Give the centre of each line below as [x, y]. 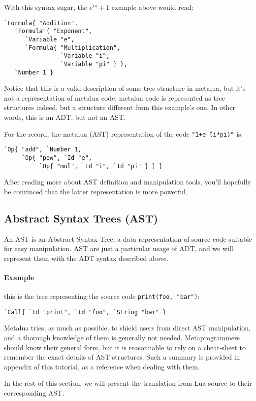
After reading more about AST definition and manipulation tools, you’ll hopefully [128, 182]
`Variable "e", [50, 39]
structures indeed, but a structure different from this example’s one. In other [120, 107]
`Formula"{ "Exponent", [53, 31]
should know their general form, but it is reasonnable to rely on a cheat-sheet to [125, 347]
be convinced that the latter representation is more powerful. [96, 191]
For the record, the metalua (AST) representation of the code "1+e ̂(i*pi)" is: [124, 133]
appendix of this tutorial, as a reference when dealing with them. [102, 366]
